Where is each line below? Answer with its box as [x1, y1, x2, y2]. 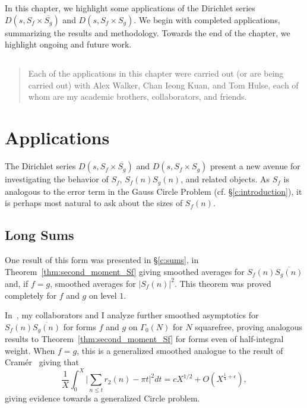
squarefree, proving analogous [195, 320, 303, 333]
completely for [5, 289, 57, 301]
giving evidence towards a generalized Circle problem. [5, 391, 200, 404]
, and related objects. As [181, 173, 270, 185]
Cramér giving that [5, 356, 79, 368]
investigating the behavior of [5, 173, 109, 185]
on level [88, 289, 117, 301]
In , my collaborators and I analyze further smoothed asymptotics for [5, 309, 259, 321]
